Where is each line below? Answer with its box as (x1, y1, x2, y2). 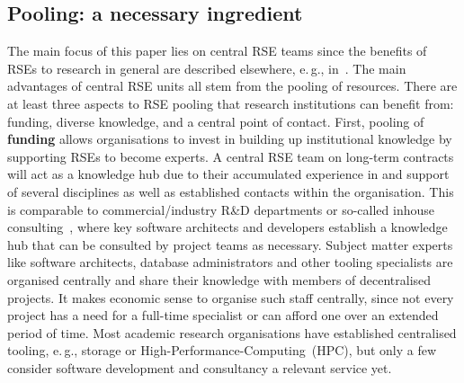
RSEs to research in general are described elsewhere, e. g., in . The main (7, 58, 406, 77)
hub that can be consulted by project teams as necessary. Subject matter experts (7, 235, 453, 254)
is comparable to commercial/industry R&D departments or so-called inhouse (7, 200, 435, 218)
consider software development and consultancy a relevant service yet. (7, 358, 392, 377)
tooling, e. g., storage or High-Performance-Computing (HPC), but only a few (7, 341, 437, 360)
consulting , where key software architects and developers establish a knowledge (7, 218, 448, 236)
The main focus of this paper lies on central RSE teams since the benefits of (7, 41, 427, 60)
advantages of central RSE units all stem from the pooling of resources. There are (7, 76, 458, 95)
